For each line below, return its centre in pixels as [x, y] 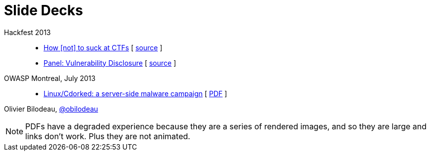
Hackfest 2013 [27, 32]
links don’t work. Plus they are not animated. [108, 136]
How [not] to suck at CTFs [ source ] [103, 47]
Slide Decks [44, 10]
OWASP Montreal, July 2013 [50, 78]
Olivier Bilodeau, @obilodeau [51, 109]
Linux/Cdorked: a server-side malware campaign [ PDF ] [135, 93]
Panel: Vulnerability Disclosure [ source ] [110, 63]
